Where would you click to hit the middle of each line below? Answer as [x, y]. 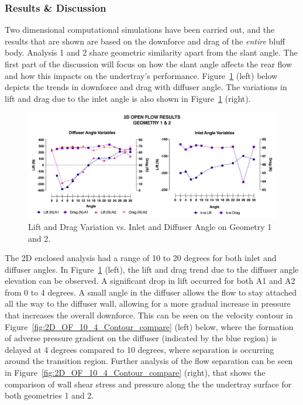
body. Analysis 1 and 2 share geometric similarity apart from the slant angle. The [151, 52]
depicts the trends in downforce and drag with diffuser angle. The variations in [146, 87]
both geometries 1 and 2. [49, 395]
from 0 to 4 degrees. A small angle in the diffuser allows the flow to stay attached [151, 292]
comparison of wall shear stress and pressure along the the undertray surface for [148, 384]
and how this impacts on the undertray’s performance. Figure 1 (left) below [141, 75]
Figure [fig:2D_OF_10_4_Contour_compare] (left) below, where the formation [149, 326]
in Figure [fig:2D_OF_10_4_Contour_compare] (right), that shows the [135, 373]
